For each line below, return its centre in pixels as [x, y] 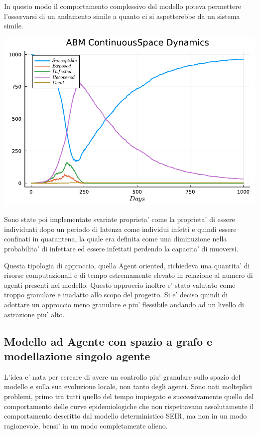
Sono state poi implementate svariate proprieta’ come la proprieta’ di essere [120, 219]
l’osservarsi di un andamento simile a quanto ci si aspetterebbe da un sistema [122, 16]
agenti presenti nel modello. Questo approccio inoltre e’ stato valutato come [120, 285]
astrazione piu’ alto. [34, 314]
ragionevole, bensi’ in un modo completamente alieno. [86, 425]
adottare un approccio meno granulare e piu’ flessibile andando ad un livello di [124, 304]
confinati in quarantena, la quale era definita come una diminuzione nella [116, 239]
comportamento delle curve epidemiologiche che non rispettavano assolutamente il [129, 406]
